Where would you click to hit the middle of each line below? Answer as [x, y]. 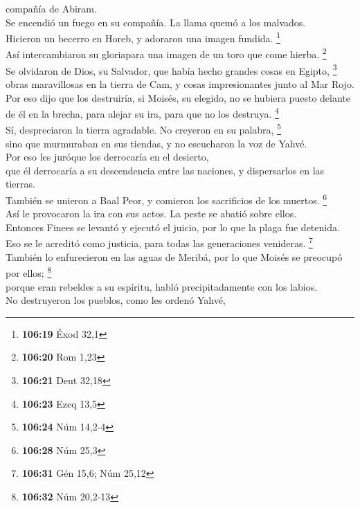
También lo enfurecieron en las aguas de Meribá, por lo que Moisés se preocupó [174, 256]
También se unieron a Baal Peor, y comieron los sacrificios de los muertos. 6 [166, 199]
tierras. [20, 184]
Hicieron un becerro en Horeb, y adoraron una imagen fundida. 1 [143, 37]
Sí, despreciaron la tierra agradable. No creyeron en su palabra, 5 [143, 129]
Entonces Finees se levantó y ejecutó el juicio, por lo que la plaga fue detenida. [173, 227]
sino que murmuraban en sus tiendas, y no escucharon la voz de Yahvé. [156, 143]
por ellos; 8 [29, 272]
